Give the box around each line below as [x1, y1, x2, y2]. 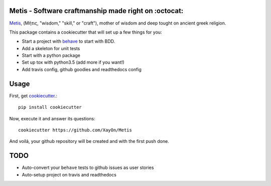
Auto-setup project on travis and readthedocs [22, 171, 116, 177]
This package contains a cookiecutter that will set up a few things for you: [9, 29, 163, 35]
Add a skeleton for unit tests [22, 45, 80, 51]
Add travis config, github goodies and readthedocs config [22, 66, 142, 72]
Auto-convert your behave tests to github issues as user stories [22, 164, 154, 170]
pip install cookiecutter [18, 104, 82, 110]
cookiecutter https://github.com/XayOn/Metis [18, 127, 132, 133]
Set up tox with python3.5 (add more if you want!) [22, 59, 125, 65]
